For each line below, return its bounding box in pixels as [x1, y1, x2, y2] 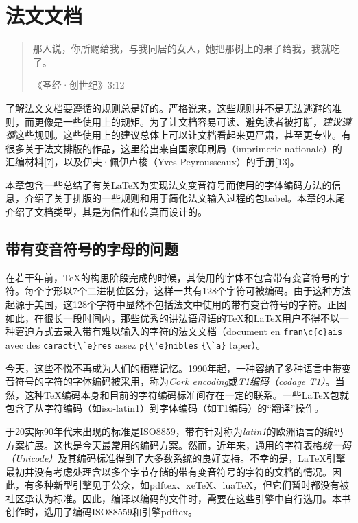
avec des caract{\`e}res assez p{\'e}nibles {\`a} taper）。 [5, 337, 266, 351]
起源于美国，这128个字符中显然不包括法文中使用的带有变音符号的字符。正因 [5, 297, 346, 312]
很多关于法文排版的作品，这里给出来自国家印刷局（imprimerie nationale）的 [5, 141, 342, 155]
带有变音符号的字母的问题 [5, 238, 178, 259]
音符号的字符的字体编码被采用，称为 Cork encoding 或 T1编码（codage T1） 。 [5, 374, 335, 388]
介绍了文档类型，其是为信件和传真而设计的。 [5, 205, 207, 219]
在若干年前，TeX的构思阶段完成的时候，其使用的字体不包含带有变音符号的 [5, 270, 340, 284]
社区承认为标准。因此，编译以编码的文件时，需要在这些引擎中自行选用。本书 [5, 491, 351, 505]
